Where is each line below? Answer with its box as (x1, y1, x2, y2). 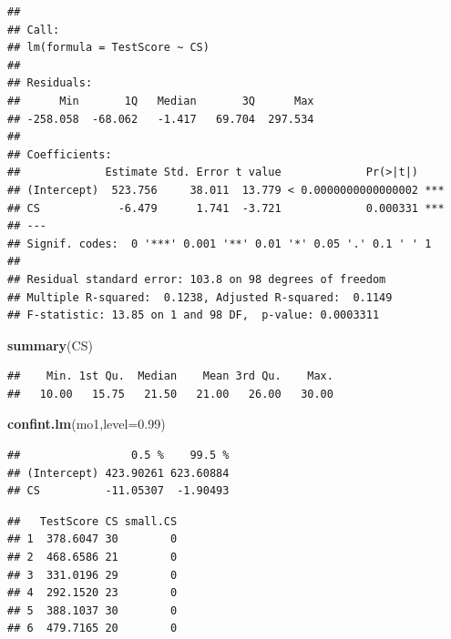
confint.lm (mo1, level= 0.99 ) (7, 414, 166, 433)
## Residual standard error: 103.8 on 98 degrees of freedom (7, 272, 386, 286)
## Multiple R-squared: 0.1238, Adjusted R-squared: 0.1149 (7, 290, 393, 304)
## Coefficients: (7, 147, 112, 161)
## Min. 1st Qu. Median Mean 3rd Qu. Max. (7, 370, 333, 383)
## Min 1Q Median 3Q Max (7, 94, 314, 107)
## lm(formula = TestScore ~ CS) (7, 41, 210, 55)
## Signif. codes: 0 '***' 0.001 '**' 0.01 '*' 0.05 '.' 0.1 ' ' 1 (7, 237, 432, 250)
